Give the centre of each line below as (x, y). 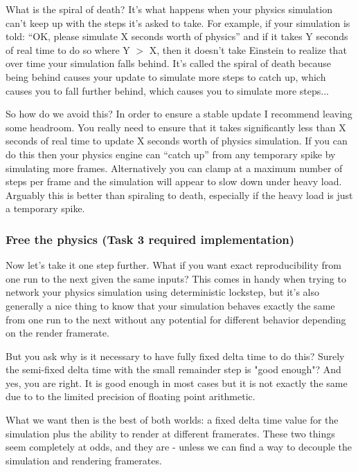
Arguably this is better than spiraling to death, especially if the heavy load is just (179, 195)
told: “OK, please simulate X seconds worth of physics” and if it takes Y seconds (177, 36)
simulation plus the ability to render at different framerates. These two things (170, 433)
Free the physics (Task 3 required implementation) (150, 239)
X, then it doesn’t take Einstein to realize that (248, 49)
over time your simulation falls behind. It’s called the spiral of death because (168, 63)
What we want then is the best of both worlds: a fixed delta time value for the (172, 420)
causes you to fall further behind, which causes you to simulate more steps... (167, 90)
